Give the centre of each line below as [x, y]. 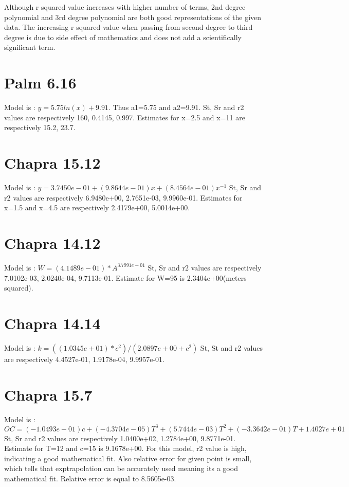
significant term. [30, 47]
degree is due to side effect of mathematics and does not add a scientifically [123, 37]
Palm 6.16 [40, 83]
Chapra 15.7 [48, 394]
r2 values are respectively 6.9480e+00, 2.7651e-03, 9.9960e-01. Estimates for [123, 197]
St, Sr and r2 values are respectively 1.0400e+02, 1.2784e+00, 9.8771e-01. [120, 438]
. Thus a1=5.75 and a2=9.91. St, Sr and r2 [176, 107]
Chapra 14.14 [52, 323]
